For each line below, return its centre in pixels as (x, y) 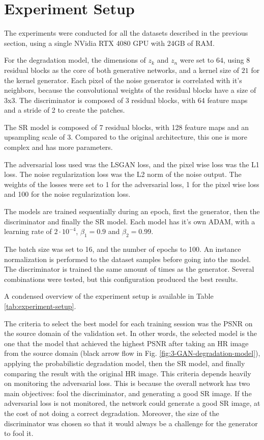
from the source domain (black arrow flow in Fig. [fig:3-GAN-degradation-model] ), (132, 353)
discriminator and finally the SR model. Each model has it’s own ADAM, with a (130, 221)
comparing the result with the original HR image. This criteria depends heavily (128, 373)
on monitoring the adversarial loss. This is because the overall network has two (127, 383)
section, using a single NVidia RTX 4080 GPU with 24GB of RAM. (109, 43)
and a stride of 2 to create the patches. (65, 110)
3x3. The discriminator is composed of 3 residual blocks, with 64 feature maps (126, 100)
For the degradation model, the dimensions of (75, 60)
